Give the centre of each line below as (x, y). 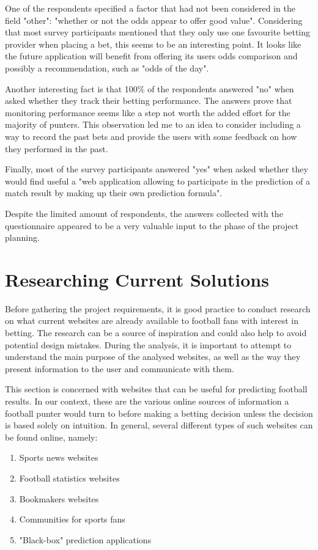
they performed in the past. (57, 148)
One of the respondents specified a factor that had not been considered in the (150, 8)
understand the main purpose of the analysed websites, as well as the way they (153, 357)
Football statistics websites (69, 478)
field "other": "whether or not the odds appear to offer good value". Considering (154, 20)
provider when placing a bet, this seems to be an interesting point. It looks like (153, 44)
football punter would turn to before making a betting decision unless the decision (159, 413)
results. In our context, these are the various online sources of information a (147, 401)
